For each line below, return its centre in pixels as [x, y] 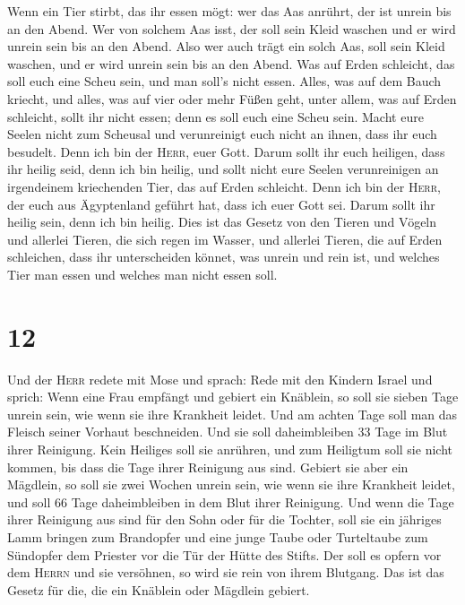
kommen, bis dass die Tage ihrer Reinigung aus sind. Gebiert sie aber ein [208, 467]
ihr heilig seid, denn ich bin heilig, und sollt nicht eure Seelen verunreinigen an [223, 169]
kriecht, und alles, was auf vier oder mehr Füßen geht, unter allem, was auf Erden [232, 98]
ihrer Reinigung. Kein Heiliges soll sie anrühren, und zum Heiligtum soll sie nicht [230, 449]
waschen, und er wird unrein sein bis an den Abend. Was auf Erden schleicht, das [231, 63]
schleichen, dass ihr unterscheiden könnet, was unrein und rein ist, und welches [224, 257]
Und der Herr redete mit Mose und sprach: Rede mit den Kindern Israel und [220, 379]
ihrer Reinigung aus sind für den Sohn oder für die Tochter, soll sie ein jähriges [224, 519]
